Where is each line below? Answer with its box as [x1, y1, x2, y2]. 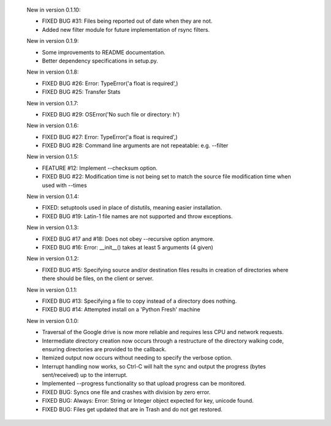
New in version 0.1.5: [26, 153, 79, 161]
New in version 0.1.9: [26, 37, 79, 45]
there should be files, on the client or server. [42, 275, 154, 282]
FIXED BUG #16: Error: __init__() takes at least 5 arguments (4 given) [42, 243, 214, 251]
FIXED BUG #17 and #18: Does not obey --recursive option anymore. [42, 235, 215, 242]
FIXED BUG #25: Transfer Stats [42, 88, 121, 96]
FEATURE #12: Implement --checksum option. [42, 164, 158, 172]
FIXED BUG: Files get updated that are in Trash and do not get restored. [42, 405, 223, 413]
